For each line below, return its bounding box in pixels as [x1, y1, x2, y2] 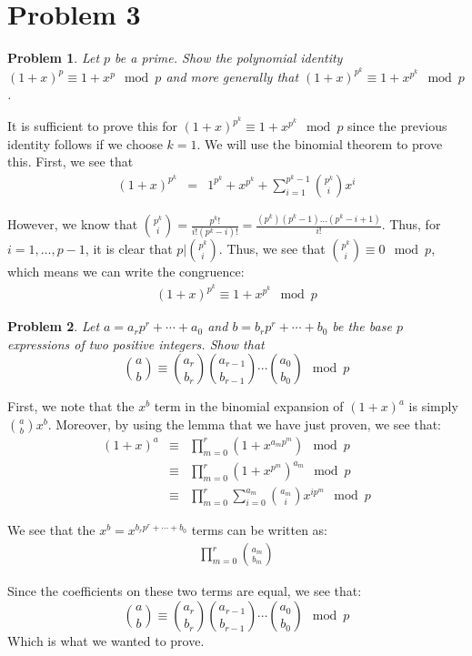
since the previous [347, 116, 447, 135]
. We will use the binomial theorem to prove [196, 134, 443, 153]
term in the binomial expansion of [154, 397, 344, 416]
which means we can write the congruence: [7, 262, 245, 281]
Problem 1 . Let [7, 48, 100, 67]
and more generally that [166, 66, 299, 86]
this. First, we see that [7, 152, 134, 171]
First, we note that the [7, 397, 135, 416]
